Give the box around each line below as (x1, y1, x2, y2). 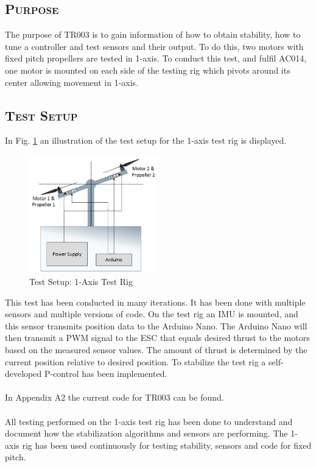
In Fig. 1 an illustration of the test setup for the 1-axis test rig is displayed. (5, 134, 287, 147)
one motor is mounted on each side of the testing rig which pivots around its (5, 63, 290, 76)
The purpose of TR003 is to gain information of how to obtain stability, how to (5, 28, 301, 41)
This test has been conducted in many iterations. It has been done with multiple (5, 295, 306, 308)
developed (5, 367, 42, 380)
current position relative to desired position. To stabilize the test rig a (5, 355, 266, 368)
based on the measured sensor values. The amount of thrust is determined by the (5, 343, 307, 356)
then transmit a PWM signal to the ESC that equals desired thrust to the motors (5, 331, 310, 344)
